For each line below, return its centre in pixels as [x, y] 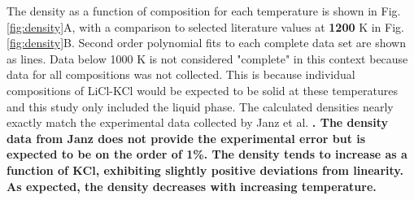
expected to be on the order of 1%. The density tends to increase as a [207, 154]
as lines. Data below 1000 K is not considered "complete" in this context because [207, 58]
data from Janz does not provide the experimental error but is [186, 138]
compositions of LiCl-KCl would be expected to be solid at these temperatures [202, 90]
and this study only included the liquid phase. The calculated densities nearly [200, 106]
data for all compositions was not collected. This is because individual [181, 74]
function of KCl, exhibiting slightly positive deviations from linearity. [205, 170]
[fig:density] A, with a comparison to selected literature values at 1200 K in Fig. [205, 26]
